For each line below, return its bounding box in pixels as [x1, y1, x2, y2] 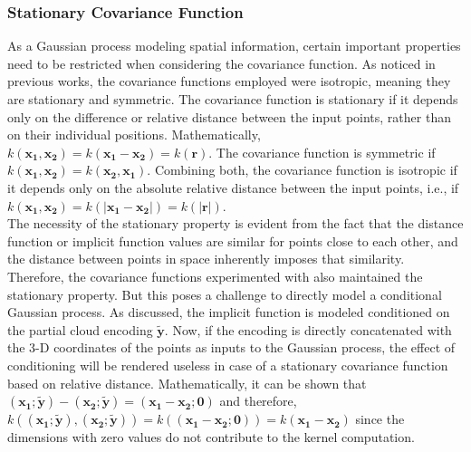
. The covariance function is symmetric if [208, 142, 436, 161]
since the [355, 409, 405, 428]
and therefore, [219, 391, 297, 410]
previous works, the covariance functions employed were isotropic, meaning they [7, 72, 451, 91]
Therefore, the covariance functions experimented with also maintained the [7, 266, 423, 285]
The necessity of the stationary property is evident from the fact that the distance [7, 214, 464, 233]
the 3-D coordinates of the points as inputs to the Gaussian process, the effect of [7, 338, 456, 357]
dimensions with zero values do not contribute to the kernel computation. [7, 428, 415, 447]
